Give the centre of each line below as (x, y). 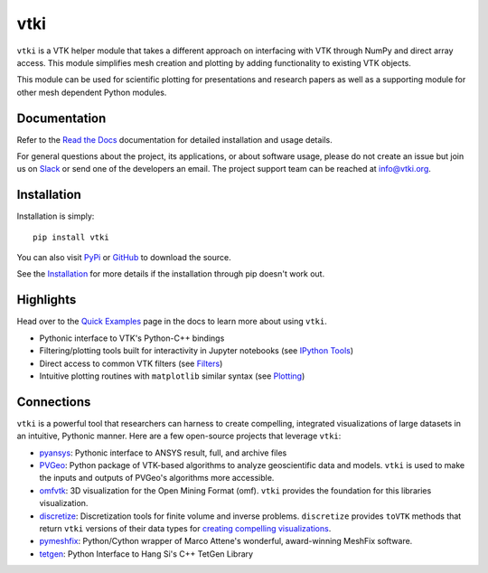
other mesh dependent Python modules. (92, 92)
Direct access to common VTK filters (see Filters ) (131, 363)
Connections (54, 402)
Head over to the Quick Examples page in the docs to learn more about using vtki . (172, 322)
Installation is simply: (56, 216)
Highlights (47, 300)
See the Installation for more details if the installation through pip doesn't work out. (171, 274)
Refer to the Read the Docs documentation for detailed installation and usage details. (175, 139)
